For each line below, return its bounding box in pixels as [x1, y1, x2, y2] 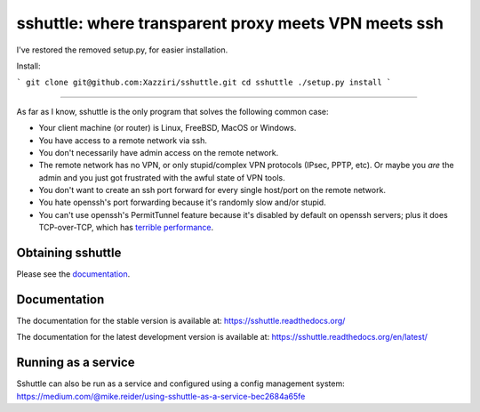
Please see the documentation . [16, 269, 131, 279]
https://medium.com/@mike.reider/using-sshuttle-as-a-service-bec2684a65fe [16, 391, 306, 401]
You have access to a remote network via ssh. [38, 134, 208, 146]
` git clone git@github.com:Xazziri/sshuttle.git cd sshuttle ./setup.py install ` [16, 77, 392, 88]
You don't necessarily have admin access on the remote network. [38, 147, 279, 158]
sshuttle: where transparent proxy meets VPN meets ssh [16, 13, 444, 33]
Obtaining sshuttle [16, 246, 122, 261]
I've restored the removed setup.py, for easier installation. [16, 44, 228, 55]
